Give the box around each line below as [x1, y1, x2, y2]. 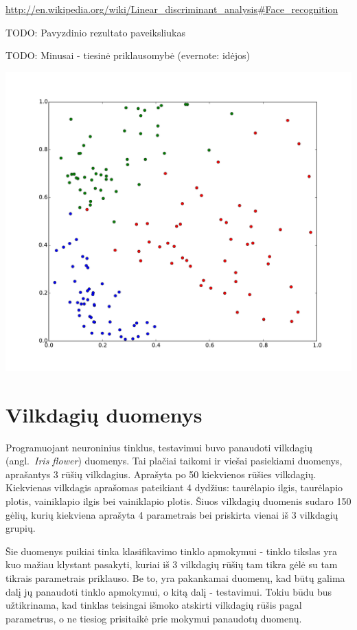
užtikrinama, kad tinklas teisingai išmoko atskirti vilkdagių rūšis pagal [5, 598, 302, 612]
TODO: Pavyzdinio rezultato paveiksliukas [5, 25, 185, 39]
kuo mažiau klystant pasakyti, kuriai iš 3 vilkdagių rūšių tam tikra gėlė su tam [5, 557, 338, 572]
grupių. [5, 521, 36, 535]
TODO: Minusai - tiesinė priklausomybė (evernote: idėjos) [5, 48, 251, 63]
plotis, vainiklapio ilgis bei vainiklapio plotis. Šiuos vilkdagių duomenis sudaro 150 [5, 493, 352, 508]
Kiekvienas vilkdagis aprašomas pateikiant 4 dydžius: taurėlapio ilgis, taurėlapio [5, 480, 343, 495]
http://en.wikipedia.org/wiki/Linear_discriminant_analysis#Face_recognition [5, 2, 338, 16]
